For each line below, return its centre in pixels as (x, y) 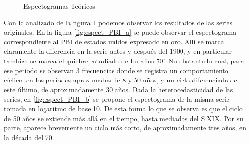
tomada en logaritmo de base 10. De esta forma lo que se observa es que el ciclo (123, 108)
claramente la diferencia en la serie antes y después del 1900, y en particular (118, 51)
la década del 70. (29, 137)
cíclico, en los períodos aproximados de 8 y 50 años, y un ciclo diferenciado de (121, 80)
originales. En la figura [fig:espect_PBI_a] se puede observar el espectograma (120, 32)
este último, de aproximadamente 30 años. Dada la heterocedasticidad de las (119, 89)
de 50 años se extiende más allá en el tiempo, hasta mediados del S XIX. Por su (124, 118)
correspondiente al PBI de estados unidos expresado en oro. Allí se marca (114, 41)
